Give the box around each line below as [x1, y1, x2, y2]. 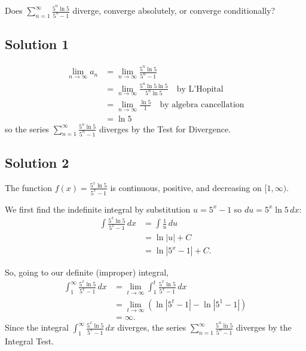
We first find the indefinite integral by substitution [5, 202, 191, 215]
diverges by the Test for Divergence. [99, 122, 231, 135]
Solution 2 [5, 153, 69, 171]
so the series [5, 122, 50, 135]
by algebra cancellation [160, 101, 244, 110]
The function [5, 181, 52, 193]
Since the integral [5, 321, 69, 334]
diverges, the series [117, 321, 186, 334]
